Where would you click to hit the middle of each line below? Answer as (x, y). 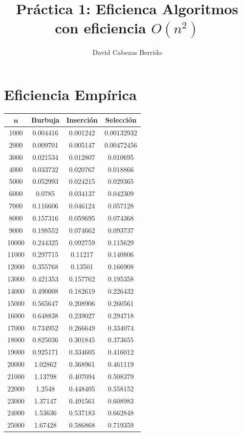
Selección (121, 120)
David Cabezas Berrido (127, 52)
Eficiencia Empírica (70, 94)
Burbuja (45, 120)
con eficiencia (100, 28)
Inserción (82, 120)
